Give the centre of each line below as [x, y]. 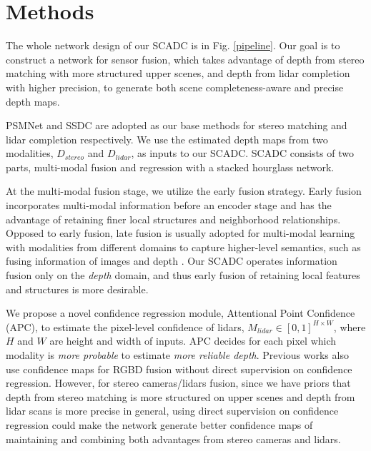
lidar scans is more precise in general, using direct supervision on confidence [172, 411]
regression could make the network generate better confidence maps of [159, 424]
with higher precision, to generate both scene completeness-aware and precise [175, 87]
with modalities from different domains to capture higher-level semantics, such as [183, 247]
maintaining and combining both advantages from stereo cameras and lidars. [173, 439]
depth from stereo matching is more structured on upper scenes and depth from [180, 396]
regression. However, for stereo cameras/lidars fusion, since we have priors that [178, 383]
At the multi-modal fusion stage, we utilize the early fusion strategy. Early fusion [184, 191]
